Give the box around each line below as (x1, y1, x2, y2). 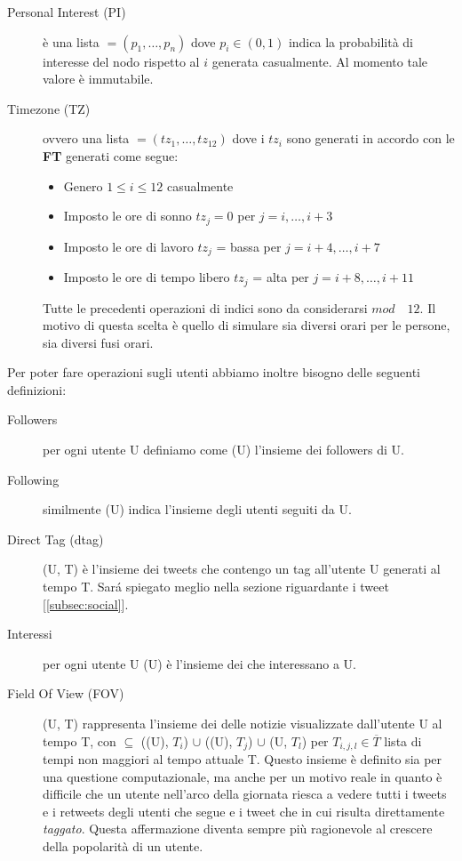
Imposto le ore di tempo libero (63, 268, 230, 286)
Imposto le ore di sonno (63, 206, 192, 225)
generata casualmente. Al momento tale (211, 52, 427, 70)
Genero (63, 176, 103, 195)
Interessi (7, 624, 52, 643)
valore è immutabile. (43, 69, 154, 88)
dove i (232, 129, 265, 148)
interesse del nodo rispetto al (43, 52, 200, 70)
